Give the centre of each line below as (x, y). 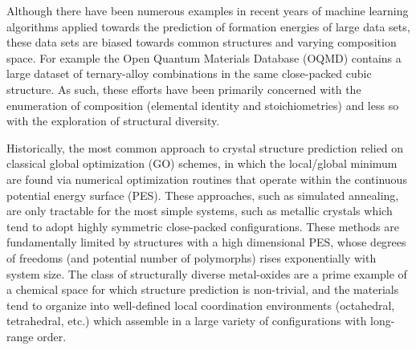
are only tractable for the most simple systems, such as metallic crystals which (200, 211)
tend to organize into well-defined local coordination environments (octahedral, (201, 305)
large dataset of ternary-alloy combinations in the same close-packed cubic (189, 73)
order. (52, 336)
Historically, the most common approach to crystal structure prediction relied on (205, 147)
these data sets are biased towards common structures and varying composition (202, 42)
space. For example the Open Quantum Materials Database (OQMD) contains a (204, 57)
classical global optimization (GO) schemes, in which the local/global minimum (202, 163)
